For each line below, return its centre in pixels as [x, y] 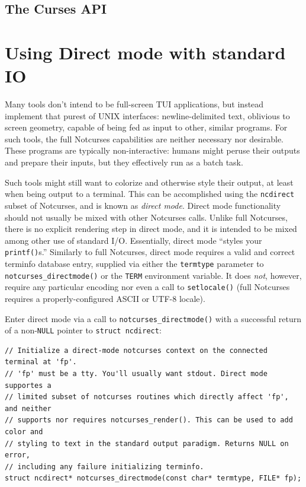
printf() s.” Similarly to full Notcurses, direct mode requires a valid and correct [150, 252]
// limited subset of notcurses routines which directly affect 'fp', [147, 397]
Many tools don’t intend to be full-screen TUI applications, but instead [134, 104]
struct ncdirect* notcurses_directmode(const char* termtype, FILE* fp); [153, 478]
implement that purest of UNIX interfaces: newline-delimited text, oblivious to [147, 115]
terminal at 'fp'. [41, 362]
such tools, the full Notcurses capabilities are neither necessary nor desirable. [144, 139]
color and [24, 432]
